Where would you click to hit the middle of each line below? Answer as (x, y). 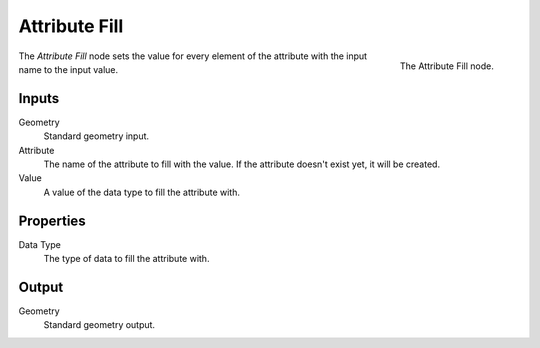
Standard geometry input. (96, 136)
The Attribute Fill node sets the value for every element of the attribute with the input (193, 56)
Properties (52, 220)
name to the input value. (68, 69)
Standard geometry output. (99, 325)
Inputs (39, 98)
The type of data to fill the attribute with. (126, 259)
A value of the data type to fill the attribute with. (141, 192)
